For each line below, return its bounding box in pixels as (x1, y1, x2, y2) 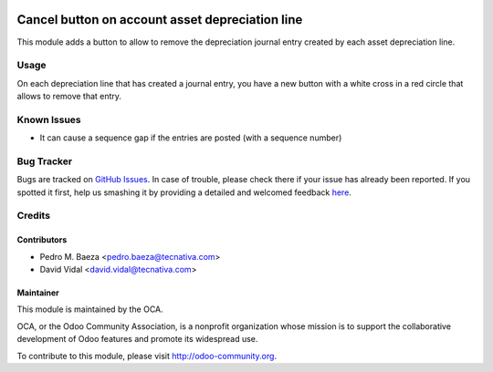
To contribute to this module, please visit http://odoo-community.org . (16, 350, 278, 361)
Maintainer (16, 287, 59, 298)
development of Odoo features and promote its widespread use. (16, 334, 258, 345)
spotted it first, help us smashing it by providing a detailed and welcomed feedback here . (16, 187, 351, 198)
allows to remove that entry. (16, 91, 122, 102)
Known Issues (16, 113, 81, 126)
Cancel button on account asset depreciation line (16, 12, 303, 27)
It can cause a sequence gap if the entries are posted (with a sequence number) (39, 132, 342, 143)
